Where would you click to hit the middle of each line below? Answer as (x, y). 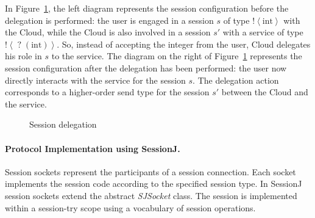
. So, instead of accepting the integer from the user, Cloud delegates (184, 44)
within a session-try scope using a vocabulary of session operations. (130, 207)
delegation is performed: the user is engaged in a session (109, 20)
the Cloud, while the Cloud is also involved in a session (108, 32)
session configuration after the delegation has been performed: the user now (146, 67)
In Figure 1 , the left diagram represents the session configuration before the (147, 8)
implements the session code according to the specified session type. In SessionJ (154, 183)
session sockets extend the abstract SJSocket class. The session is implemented (151, 195)
